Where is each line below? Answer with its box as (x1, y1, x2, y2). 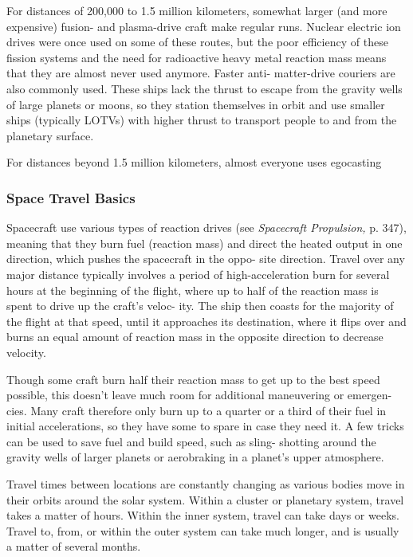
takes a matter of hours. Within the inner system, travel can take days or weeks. (6, 507, 399, 524)
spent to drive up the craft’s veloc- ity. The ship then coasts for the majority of (6, 297, 394, 314)
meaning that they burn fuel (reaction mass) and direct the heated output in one (6, 234, 403, 251)
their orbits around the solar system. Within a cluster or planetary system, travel (6, 491, 404, 508)
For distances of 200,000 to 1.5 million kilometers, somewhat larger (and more (6, 2, 387, 18)
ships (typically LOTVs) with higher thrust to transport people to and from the (6, 112, 397, 128)
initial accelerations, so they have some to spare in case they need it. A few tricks (6, 418, 404, 434)
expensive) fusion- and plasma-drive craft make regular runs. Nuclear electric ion (6, 18, 401, 34)
